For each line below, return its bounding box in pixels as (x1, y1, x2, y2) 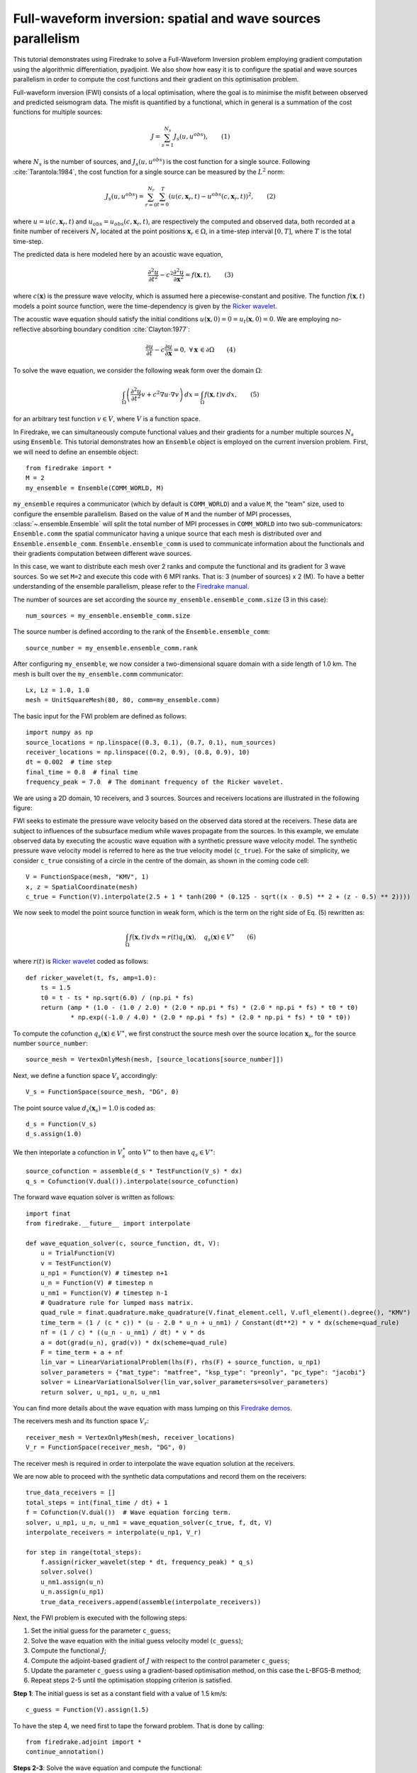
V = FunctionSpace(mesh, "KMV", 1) (26, 873, 150, 881)
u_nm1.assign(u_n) (40, 1578, 105, 1586)
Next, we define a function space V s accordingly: (13, 1071, 157, 1082)
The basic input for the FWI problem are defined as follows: (13, 711, 187, 720)
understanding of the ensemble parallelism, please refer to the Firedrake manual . (13, 582, 250, 591)
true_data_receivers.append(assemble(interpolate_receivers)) (40, 1598, 262, 1606)
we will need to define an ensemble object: (13, 448, 138, 456)
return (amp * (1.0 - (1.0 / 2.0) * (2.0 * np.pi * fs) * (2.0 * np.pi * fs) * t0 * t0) (40, 1004, 359, 1011)
